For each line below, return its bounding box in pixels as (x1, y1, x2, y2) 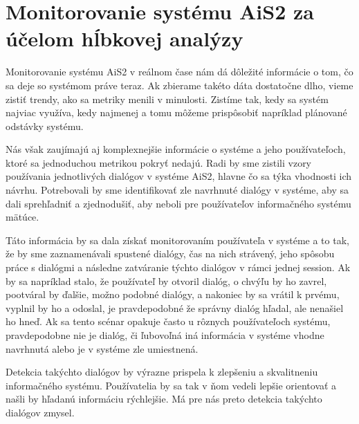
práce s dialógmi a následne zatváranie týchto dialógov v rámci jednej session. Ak (6, 260, 351, 275)
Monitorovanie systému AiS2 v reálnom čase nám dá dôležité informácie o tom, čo (6, 64, 353, 79)
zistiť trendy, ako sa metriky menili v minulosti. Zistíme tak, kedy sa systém (6, 91, 329, 106)
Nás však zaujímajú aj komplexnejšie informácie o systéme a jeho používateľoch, (6, 142, 346, 156)
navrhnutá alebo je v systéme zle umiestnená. (6, 341, 199, 356)
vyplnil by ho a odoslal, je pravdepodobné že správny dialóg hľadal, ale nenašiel (6, 300, 344, 315)
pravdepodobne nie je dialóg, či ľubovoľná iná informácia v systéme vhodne (6, 328, 324, 342)
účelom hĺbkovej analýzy (6, 24, 243, 53)
